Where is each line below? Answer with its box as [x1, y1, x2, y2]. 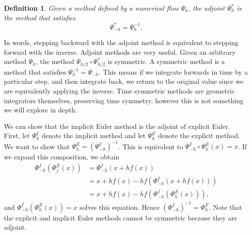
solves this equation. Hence [79, 202, 160, 212]
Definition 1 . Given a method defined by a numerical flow [4, 3, 179, 13]
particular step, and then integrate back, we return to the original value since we [4, 76, 244, 86]
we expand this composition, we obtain [4, 152, 120, 162]
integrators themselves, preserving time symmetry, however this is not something [4, 95, 244, 105]
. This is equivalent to [118, 141, 183, 151]
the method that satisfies [4, 12, 76, 22]
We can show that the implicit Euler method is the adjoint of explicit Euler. [4, 121, 230, 131]
